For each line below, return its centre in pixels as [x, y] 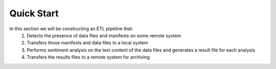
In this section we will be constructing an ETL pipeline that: [71, 29]
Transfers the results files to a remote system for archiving [88, 57]
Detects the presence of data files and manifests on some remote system [104, 35]
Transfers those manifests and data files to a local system [87, 43]
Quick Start [34, 13]
